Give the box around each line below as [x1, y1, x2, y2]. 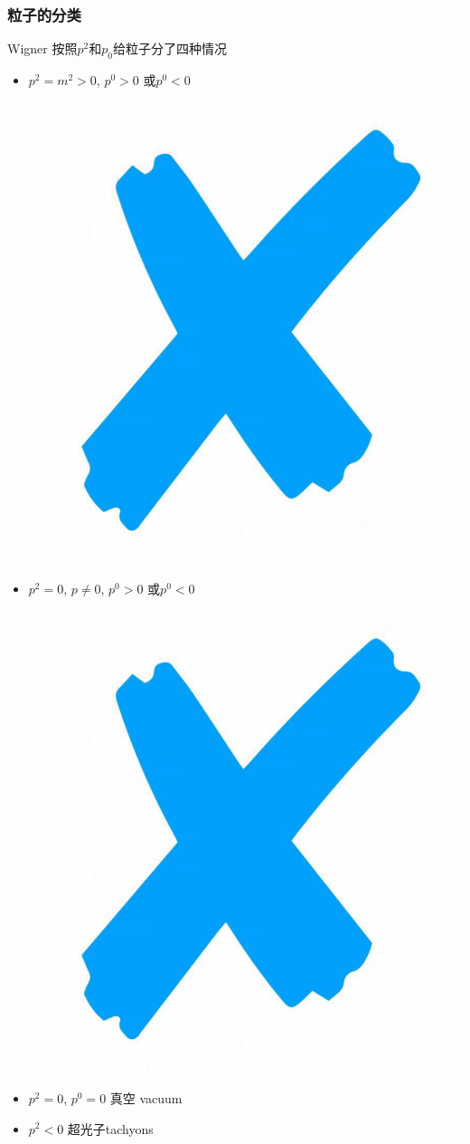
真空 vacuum [109, 1088, 183, 1107]
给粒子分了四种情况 [112, 39, 227, 58]
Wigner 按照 [7, 39, 78, 58]
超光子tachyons [67, 1119, 154, 1138]
